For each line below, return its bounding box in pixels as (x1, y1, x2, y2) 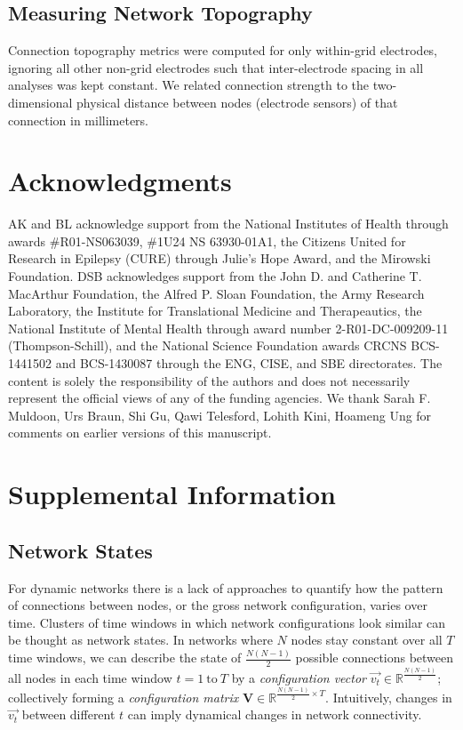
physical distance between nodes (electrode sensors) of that (76, 92, 398, 111)
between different (21, 705, 116, 724)
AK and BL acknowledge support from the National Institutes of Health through (8, 214, 449, 233)
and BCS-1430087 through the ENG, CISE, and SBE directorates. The (55, 354, 443, 373)
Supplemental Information (8, 476, 336, 512)
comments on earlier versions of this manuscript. (8, 423, 272, 442)
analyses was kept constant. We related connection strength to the (8, 76, 370, 94)
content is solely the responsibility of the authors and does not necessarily (8, 371, 411, 389)
